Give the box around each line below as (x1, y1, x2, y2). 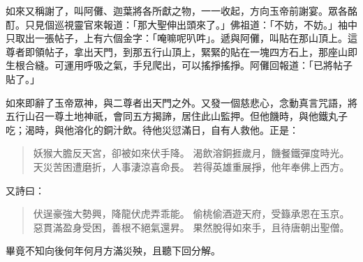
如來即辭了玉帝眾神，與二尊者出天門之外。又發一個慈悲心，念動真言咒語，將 (6, 95, 357, 109)
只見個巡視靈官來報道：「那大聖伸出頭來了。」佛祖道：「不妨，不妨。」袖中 (24, 17, 357, 31)
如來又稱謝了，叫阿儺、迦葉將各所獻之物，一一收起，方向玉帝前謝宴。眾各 (6, 3, 348, 17)
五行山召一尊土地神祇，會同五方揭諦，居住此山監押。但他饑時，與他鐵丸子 (6, 109, 348, 123)
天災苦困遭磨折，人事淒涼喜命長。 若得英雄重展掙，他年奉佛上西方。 (33, 159, 350, 174)
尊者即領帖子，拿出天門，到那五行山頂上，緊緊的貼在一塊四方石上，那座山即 (6, 44, 357, 59)
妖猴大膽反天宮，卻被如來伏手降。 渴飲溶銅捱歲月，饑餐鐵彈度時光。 (33, 146, 350, 160)
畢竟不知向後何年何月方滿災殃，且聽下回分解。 (6, 243, 221, 258)
